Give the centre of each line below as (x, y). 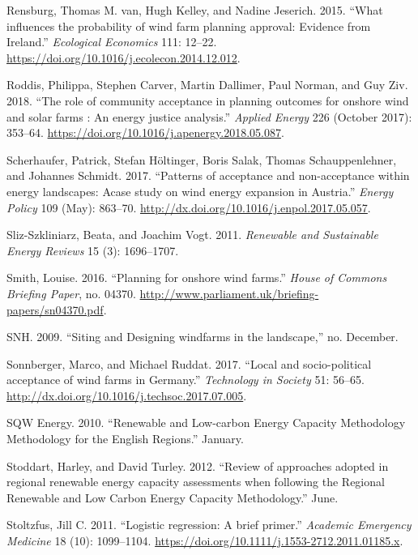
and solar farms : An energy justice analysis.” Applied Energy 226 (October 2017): (209, 116)
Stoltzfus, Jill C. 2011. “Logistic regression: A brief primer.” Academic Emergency (209, 525)
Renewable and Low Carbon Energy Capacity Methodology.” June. (173, 497)
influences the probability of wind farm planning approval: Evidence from (189, 26)
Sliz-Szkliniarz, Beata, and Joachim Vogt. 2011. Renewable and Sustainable (192, 235)
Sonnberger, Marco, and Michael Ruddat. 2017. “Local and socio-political (189, 363)
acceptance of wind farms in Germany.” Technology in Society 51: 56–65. (186, 380)
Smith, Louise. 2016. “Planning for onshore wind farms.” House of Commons (197, 277)
